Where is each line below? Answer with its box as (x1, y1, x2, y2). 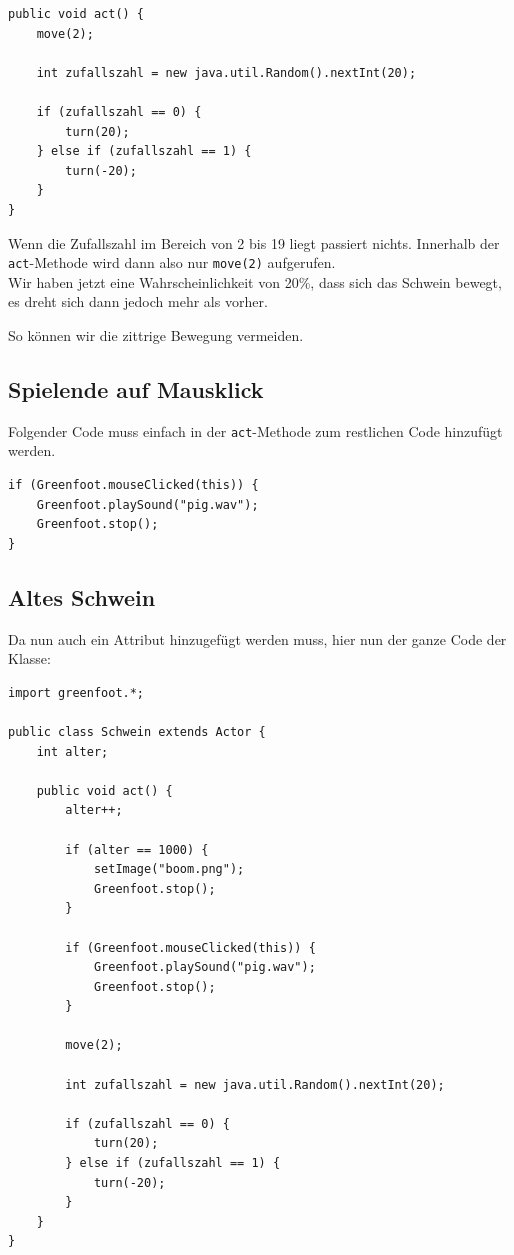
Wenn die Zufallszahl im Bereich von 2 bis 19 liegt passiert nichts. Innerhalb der (8, 232, 500, 253)
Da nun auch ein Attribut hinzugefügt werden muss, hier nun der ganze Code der (8, 628, 507, 649)
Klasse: (8, 648, 51, 669)
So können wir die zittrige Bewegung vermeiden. (8, 324, 304, 345)
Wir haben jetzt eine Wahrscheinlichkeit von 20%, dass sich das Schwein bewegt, (8, 271, 502, 292)
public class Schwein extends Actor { (8, 724, 266, 739)
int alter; (36, 744, 109, 759)
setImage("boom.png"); (93, 862, 245, 877)
